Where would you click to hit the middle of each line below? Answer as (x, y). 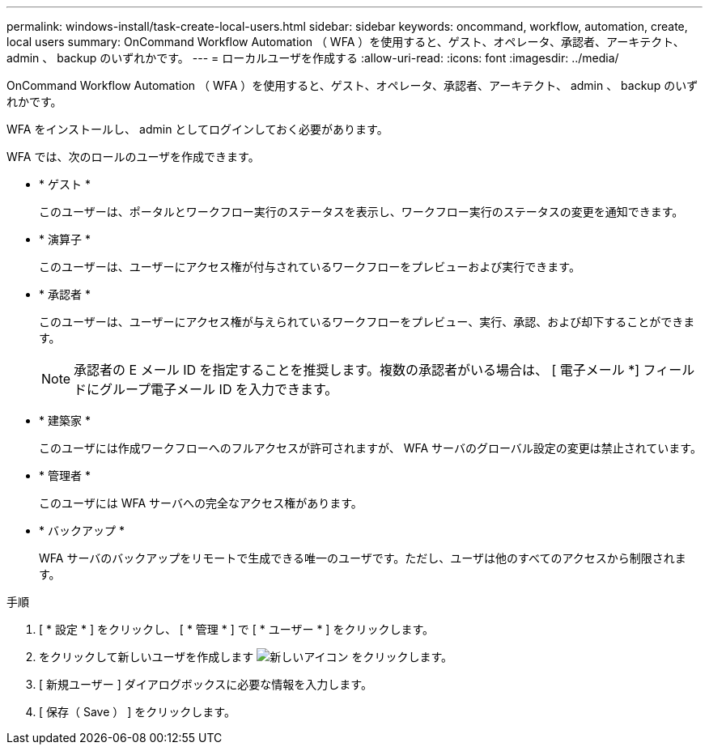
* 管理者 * (65, 475)
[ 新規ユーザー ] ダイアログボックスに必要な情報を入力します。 (206, 684)
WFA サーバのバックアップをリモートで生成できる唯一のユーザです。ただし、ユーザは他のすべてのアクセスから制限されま (363, 558)
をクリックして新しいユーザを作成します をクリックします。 (246, 657)
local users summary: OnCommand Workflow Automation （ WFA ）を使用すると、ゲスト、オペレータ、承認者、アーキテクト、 (346, 42)
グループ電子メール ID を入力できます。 (219, 389)
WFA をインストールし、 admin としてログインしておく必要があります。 (197, 129)
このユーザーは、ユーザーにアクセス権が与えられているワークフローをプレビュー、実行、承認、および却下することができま (367, 322)
